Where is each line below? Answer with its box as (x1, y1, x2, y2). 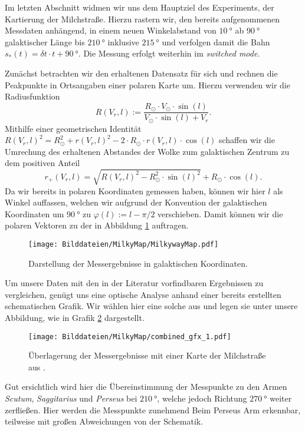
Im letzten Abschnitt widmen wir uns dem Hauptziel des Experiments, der (5, 1, 274, 13)
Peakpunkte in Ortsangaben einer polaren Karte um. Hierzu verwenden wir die (5, 78, 290, 91)
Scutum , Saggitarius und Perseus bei (5, 392, 137, 405)
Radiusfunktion (5, 90, 60, 102)
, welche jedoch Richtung (157, 392, 247, 405)
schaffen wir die (218, 134, 275, 146)
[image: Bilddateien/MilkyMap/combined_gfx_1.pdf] (28, 332, 231, 341)
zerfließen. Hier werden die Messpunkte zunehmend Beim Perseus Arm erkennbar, (5, 403, 301, 416)
